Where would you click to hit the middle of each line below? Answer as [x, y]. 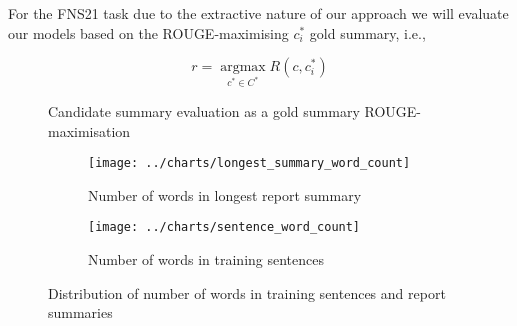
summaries [80, 312]
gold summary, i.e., [367, 32]
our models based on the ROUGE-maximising [148, 32]
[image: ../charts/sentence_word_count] [224, 227]
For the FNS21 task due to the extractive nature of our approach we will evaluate [258, 13]
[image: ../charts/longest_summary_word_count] [249, 163]
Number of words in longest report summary [225, 194]
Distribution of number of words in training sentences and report [247, 292]
